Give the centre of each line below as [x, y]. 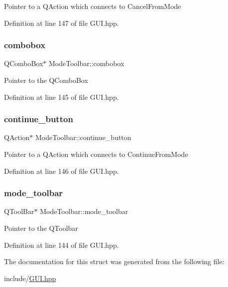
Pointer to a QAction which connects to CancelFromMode [93, 6]
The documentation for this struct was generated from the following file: [114, 261]
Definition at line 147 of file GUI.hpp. [61, 23]
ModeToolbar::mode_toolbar [84, 211]
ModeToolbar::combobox [87, 63]
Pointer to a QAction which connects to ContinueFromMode [96, 154]
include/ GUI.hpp [30, 278]
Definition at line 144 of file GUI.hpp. [61, 245]
